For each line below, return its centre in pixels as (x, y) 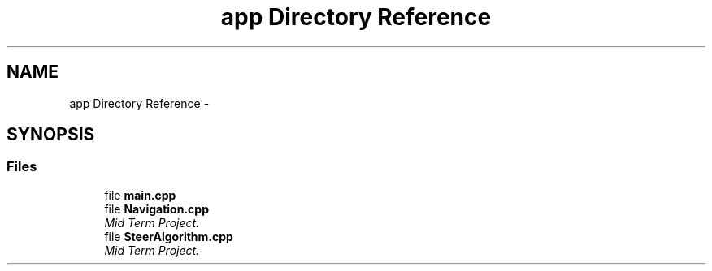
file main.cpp (140, 195)
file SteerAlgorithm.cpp (169, 236)
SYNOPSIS (51, 135)
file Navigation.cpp (156, 209)
